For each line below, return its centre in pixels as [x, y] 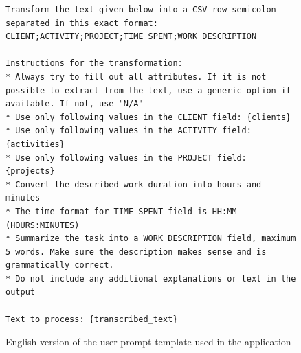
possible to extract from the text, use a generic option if [148, 90]
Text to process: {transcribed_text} [92, 319]
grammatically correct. [60, 265]
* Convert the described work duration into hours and [134, 184]
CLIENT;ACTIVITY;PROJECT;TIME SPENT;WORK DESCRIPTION [131, 37]
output [20, 292]
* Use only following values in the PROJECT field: [126, 158]
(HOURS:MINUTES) [43, 225]
